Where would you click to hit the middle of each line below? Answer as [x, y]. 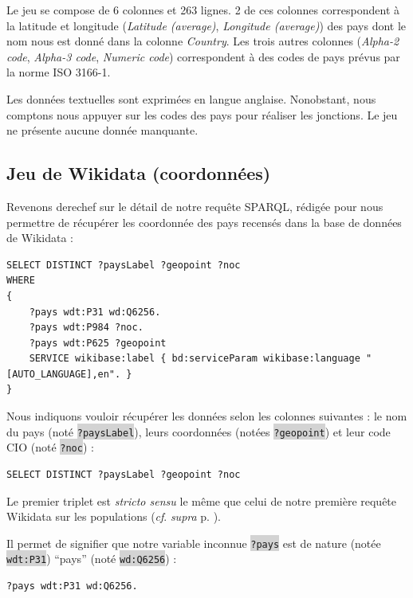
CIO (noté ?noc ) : [50, 447]
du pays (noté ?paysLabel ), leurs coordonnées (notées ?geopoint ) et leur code [199, 431]
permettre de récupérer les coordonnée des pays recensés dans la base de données [204, 222]
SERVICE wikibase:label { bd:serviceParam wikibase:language [195, 359]
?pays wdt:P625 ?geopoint [98, 343]
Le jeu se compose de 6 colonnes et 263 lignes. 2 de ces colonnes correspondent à [203, 10]
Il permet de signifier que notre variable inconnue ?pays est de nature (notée [194, 543]
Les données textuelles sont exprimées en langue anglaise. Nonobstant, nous [191, 98]
